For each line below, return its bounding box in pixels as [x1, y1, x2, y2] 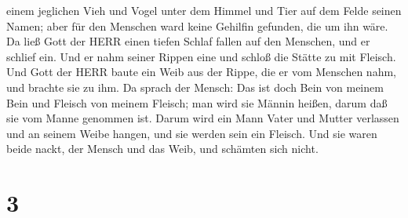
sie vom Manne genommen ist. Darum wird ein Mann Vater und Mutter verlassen [6, 110, 399, 126]
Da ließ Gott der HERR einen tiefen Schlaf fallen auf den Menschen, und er [6, 33, 370, 49]
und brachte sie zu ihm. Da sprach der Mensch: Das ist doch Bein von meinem [6, 78, 384, 95]
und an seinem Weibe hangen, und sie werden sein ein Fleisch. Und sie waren [6, 125, 377, 141]
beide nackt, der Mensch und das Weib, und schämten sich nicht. [6, 140, 319, 157]
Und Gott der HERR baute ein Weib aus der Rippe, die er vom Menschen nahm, [6, 64, 396, 80]
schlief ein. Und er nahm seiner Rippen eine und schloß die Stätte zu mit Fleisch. [6, 48, 396, 64]
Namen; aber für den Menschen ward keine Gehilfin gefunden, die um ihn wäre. [6, 17, 388, 34]
